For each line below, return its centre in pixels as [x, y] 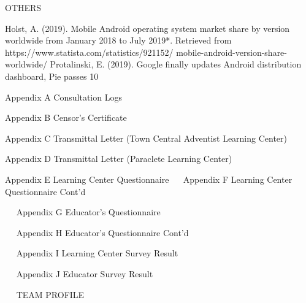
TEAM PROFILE [50, 294]
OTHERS [23, 7]
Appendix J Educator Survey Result [85, 273]
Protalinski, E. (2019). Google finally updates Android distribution [176, 64]
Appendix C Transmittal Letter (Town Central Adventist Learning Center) [146, 138]
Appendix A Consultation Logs [63, 97]
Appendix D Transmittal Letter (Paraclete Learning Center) [119, 159]
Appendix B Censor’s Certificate [66, 117]
